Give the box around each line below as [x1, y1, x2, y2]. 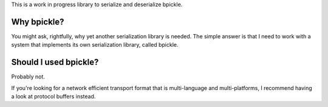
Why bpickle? [11, 16, 64, 27]
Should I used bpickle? [11, 57, 99, 67]
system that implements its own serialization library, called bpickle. [11, 41, 179, 49]
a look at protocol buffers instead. [11, 92, 96, 100]
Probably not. [11, 73, 46, 80]
